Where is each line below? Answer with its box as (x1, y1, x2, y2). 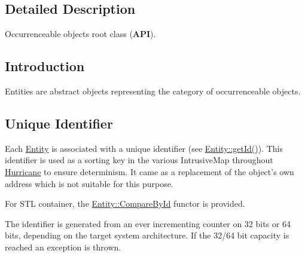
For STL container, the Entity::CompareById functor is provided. (5, 197, 245, 210)
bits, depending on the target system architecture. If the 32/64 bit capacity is (5, 229, 289, 241)
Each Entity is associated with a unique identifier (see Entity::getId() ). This (5, 142, 283, 154)
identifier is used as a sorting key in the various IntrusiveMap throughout (5, 154, 273, 166)
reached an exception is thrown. (5, 240, 121, 253)
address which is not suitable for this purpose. (5, 177, 173, 189)
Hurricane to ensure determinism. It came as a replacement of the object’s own (5, 165, 294, 178)
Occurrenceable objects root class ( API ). (5, 27, 156, 40)
